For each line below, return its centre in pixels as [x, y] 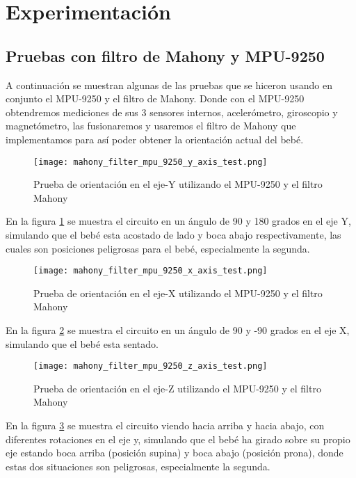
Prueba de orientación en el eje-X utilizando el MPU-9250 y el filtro [178, 293]
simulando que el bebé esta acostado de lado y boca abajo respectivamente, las [173, 234]
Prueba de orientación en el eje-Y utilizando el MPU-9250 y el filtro [178, 184]
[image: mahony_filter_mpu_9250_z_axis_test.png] [151, 366]
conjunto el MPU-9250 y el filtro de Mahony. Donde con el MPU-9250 [155, 98]
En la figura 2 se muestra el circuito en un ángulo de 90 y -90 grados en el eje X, [178, 330]
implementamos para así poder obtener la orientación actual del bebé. [155, 139]
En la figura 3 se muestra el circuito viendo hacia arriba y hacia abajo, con [165, 425]
